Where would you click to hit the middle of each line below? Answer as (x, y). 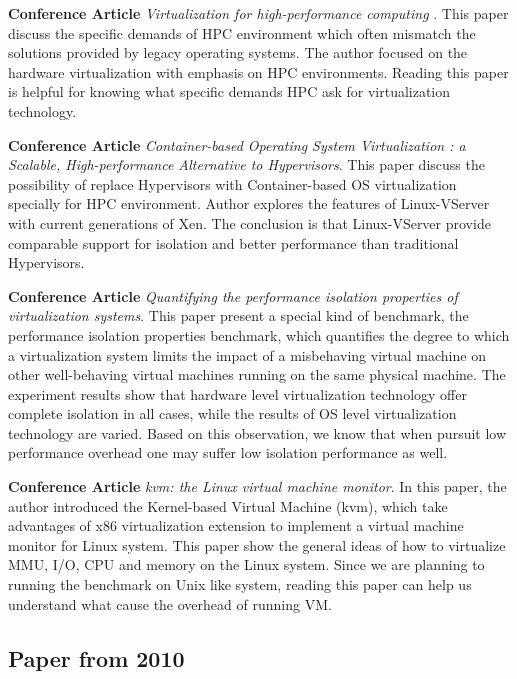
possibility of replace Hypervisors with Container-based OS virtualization (232, 183)
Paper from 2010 (96, 657)
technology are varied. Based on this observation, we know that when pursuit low (257, 432)
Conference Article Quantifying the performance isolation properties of (233, 295)
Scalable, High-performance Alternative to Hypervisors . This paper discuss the (246, 164)
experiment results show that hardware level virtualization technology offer (237, 393)
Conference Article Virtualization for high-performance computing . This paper (258, 13)
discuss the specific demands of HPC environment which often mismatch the (242, 32)
